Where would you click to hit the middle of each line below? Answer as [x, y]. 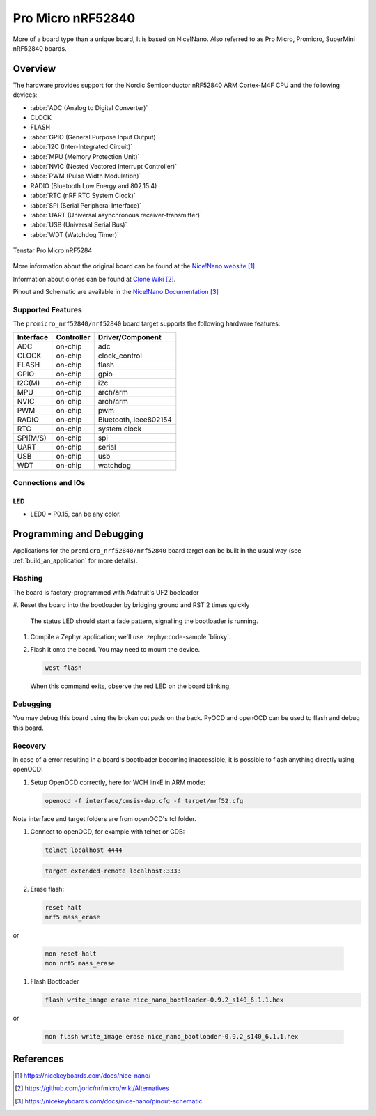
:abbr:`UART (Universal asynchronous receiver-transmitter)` [116, 215]
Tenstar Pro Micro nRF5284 [53, 250]
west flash [63, 668]
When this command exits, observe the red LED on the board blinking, [131, 686]
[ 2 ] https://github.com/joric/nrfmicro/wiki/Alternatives [92, 1088]
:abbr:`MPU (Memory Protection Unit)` [85, 156]
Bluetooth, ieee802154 [135, 420]
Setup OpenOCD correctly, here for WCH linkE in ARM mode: [118, 782]
